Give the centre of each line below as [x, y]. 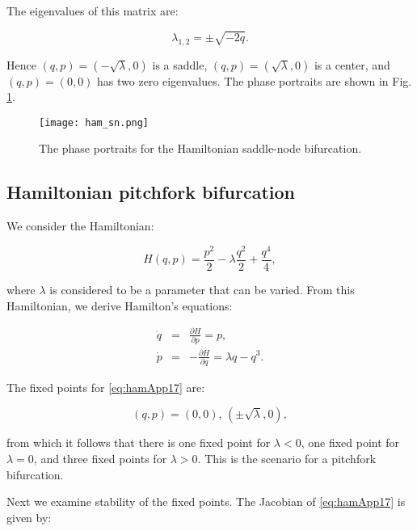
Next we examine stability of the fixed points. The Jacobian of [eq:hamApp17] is [206, 501]
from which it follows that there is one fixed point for [139, 442]
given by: [29, 517]
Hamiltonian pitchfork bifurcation [151, 192]
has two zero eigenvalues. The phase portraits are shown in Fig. [255, 80]
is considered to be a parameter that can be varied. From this [202, 289]
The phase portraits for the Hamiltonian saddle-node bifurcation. [200, 148]
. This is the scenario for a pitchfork [287, 459]
